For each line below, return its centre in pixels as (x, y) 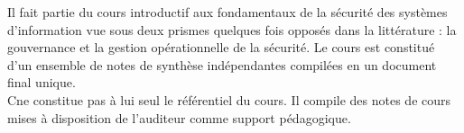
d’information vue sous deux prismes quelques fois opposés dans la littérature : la (232, 29)
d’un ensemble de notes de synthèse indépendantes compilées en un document (222, 64)
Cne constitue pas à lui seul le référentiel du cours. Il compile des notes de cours (229, 99)
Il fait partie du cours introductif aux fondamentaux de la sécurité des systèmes (227, 12)
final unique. (42, 82)
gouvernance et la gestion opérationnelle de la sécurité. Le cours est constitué (221, 47)
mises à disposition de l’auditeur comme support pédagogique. (179, 117)
